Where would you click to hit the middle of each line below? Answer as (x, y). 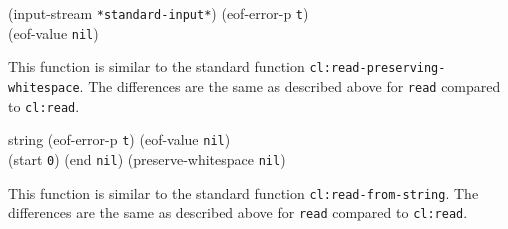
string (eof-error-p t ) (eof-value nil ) (119, 139)
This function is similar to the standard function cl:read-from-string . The (243, 192)
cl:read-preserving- (377, 68)
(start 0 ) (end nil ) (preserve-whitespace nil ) (147, 158)
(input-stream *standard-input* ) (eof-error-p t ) (158, 13)
